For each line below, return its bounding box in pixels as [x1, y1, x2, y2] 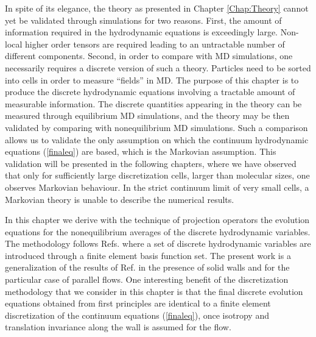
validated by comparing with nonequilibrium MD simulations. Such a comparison [5, 121, 308, 133]
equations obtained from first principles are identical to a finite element [5, 297, 271, 310]
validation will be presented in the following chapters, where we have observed [5, 157, 297, 169]
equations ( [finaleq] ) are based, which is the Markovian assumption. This [5, 145, 276, 158]
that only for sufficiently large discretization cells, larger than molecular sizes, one [5, 169, 310, 182]
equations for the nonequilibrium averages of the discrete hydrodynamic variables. [5, 225, 311, 238]
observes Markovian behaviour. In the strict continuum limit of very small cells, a [5, 180, 309, 193]
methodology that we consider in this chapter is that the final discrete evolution [5, 285, 303, 297]
